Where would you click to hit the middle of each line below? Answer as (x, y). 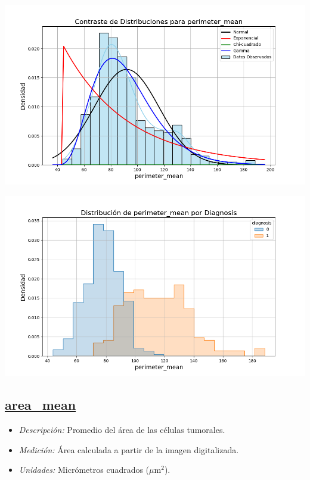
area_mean (41, 405)
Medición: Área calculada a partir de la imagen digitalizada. (129, 449)
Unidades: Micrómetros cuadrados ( (84, 470)
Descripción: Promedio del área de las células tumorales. (122, 430)
